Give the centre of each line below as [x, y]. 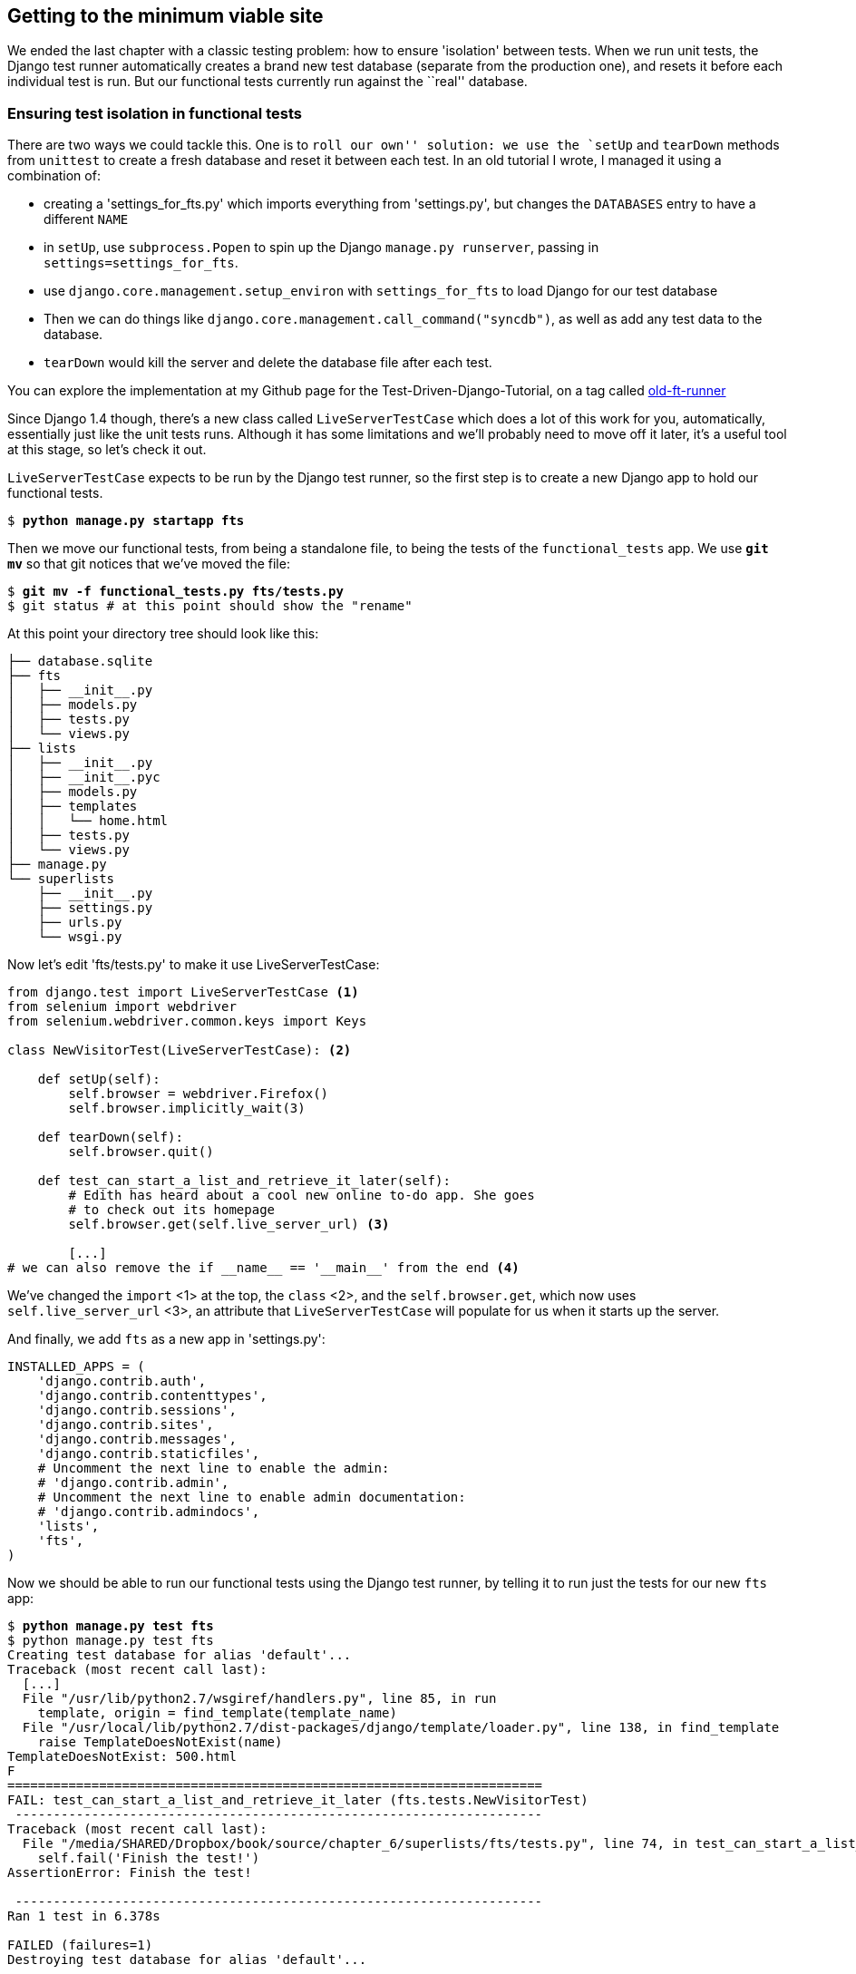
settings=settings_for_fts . [141, 263]
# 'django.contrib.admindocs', [149, 1512]
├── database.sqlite [80, 661]
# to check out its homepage [172, 1210]
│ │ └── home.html [88, 821]
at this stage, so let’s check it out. [107, 450]
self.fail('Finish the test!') [149, 1858]
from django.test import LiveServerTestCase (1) [183, 992]
